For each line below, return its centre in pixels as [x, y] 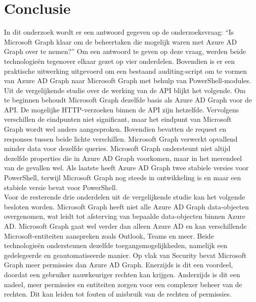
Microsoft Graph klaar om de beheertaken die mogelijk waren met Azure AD [121, 41]
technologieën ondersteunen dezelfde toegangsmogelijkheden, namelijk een [116, 245]
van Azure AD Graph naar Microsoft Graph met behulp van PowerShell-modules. [128, 80]
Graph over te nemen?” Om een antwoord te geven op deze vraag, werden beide [125, 51]
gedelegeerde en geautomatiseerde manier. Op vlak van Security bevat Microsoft [125, 255]
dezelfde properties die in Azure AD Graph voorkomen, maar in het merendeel [123, 158]
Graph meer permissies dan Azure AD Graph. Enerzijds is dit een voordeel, [119, 265]
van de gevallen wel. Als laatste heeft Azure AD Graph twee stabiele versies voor [127, 168]
